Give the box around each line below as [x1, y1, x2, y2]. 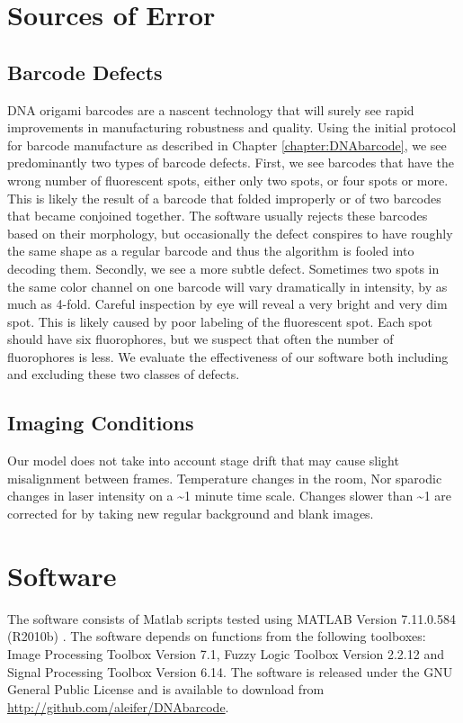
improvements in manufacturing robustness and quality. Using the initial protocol [7, 118, 457, 137]
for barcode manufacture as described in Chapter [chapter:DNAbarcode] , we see [7, 135, 447, 154]
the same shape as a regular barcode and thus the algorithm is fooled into [7, 241, 414, 260]
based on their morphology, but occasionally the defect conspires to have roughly [7, 223, 453, 242]
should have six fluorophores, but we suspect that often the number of [7, 330, 394, 348]
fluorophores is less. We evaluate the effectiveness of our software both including [7, 347, 449, 366]
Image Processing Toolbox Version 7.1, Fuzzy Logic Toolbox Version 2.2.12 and [7, 644, 444, 663]
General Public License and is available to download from [7, 680, 325, 699]
